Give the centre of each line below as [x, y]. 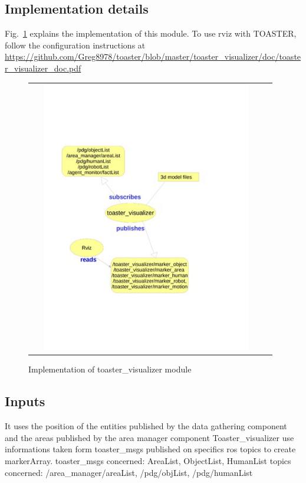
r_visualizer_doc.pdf [43, 68]
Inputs [25, 401]
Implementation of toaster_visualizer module [110, 369]
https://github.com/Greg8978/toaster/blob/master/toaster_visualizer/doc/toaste [153, 56]
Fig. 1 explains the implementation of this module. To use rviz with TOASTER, [151, 33]
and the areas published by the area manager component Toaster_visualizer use [149, 437]
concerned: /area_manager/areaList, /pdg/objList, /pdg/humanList [129, 472]
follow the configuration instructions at [75, 45]
